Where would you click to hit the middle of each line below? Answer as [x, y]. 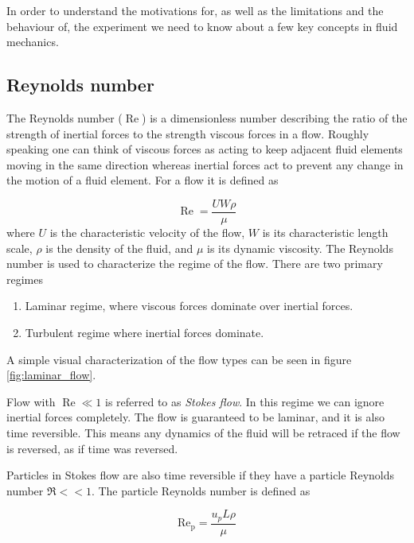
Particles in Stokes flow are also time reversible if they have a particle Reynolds [201, 475]
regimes [25, 279]
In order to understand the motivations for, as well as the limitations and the [195, 10]
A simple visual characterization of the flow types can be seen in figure [179, 359]
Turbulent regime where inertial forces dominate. [145, 332]
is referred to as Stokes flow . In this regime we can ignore [245, 401]
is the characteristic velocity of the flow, [147, 233]
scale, [20, 248]
